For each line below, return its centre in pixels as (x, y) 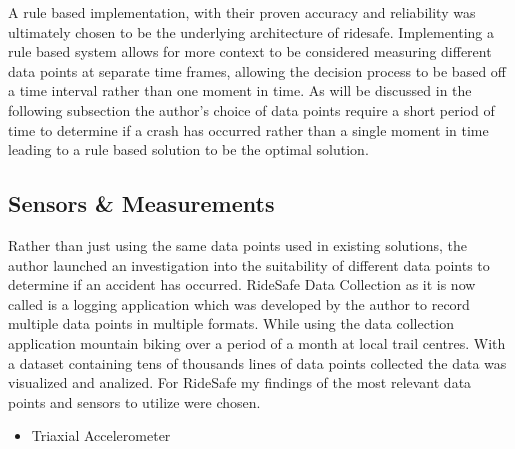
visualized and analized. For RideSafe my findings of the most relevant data (240, 382)
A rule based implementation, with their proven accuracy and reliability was (242, 12)
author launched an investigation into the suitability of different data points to (249, 264)
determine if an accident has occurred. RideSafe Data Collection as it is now (242, 284)
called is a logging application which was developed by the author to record (239, 303)
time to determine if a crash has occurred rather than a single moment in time (248, 129)
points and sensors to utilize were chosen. (134, 401)
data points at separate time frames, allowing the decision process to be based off (257, 70)
